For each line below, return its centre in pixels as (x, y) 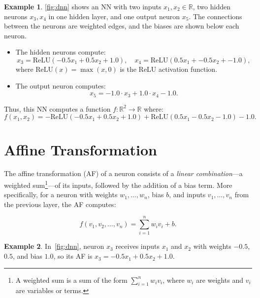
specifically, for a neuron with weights (61, 194)
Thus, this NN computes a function (57, 108)
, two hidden (211, 6)
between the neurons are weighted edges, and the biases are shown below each (122, 26)
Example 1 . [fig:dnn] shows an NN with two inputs (83, 6)
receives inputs (138, 246)
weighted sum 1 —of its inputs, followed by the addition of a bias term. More (118, 184)
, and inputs (187, 194)
